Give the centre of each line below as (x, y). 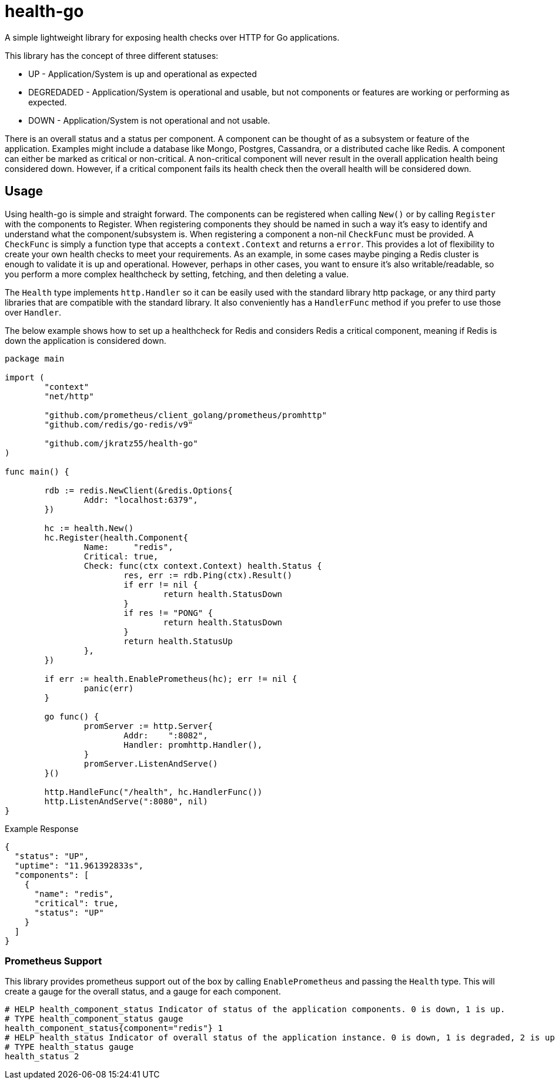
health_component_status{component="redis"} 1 (114, 1028)
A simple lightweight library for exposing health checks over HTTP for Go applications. (172, 37)
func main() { (37, 471)
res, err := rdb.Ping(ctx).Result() (208, 575)
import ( (25, 377)
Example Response (42, 828)
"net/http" (69, 396)
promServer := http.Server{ (148, 726)
